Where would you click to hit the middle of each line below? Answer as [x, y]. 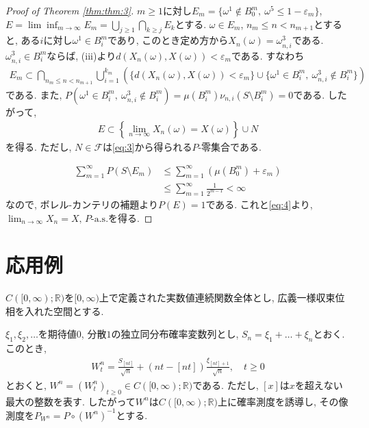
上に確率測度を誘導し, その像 [283, 401]
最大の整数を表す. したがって [71, 401]
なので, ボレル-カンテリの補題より [82, 204]
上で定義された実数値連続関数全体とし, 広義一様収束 [217, 298]
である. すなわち [268, 55]
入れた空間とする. [64, 311]
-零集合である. [230, 146]
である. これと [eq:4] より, [259, 204]
